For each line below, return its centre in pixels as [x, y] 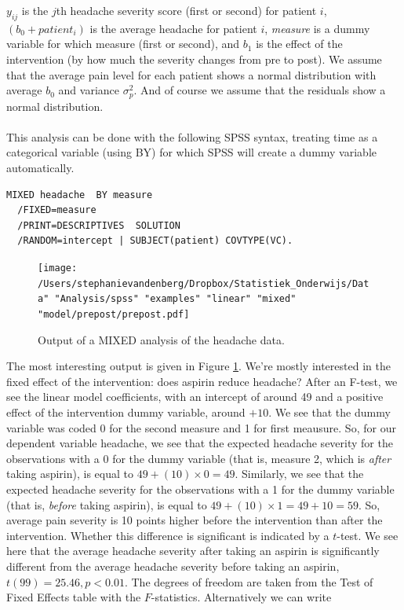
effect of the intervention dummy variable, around [126, 412]
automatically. [40, 167]
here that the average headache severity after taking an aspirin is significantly [193, 551]
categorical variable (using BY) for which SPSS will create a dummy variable [191, 152]
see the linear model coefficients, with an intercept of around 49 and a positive [195, 397]
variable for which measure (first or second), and [123, 44]
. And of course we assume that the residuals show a [260, 90]
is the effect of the [299, 44]
